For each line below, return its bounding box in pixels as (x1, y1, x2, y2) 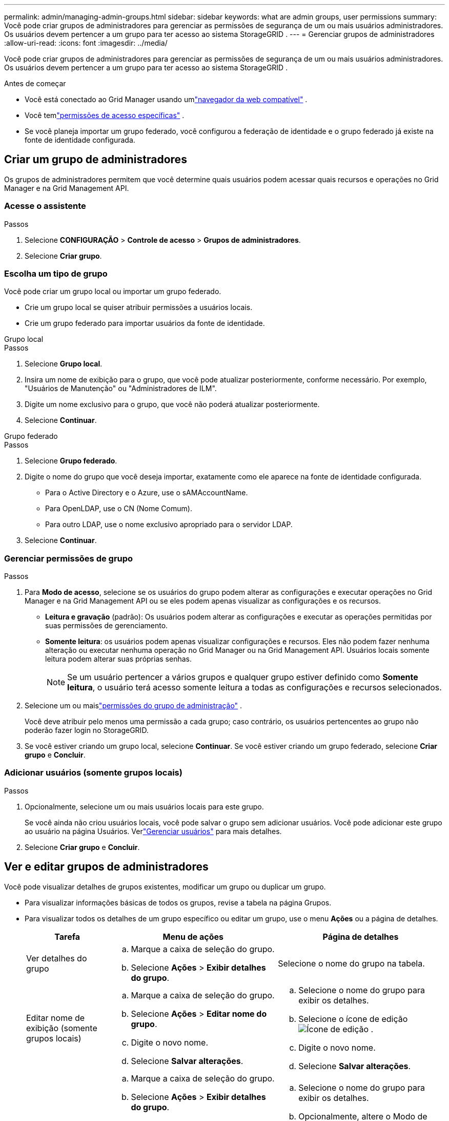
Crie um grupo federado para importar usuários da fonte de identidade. (25, 319, 265, 328)
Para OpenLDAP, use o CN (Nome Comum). (45, 504, 192, 513)
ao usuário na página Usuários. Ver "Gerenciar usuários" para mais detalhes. (25, 826, 282, 836)
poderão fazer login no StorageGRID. (25, 726, 149, 735)
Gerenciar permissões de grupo (4, 553, 133, 564)
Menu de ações (162, 931, 224, 942)
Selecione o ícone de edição (298, 1013, 408, 1024)
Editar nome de (26, 1012, 85, 1023)
